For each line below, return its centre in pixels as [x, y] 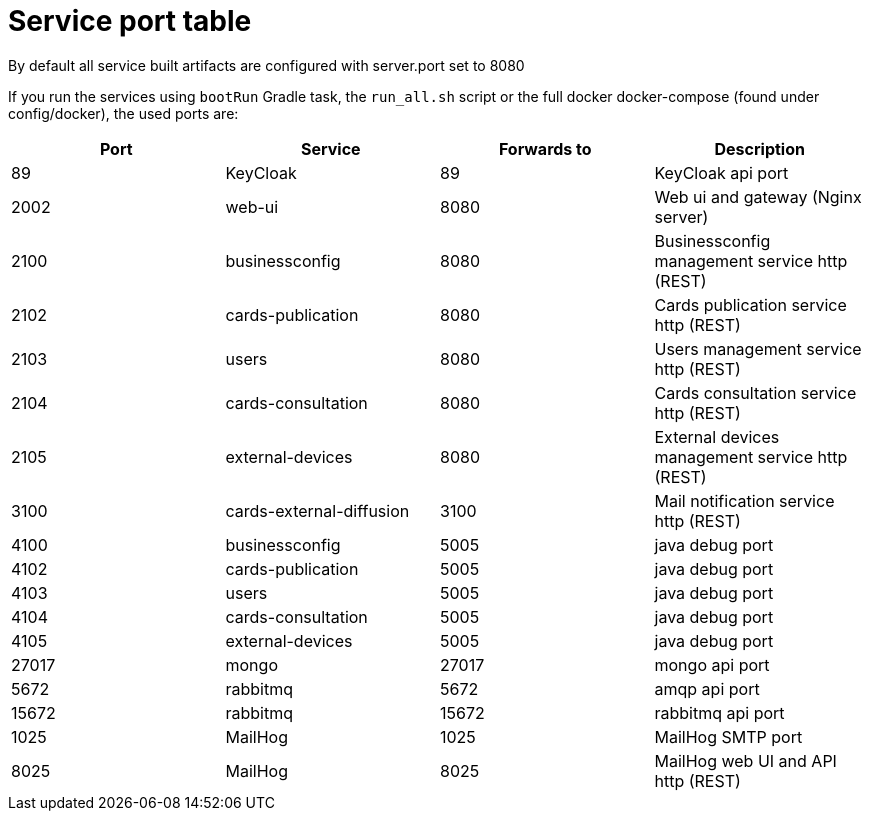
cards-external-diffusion [317, 510]
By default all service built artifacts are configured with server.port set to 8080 [266, 65]
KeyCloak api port [721, 172]
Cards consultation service [755, 392]
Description [759, 148]
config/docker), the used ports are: [123, 113]
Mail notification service [744, 500]
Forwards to [545, 148]
